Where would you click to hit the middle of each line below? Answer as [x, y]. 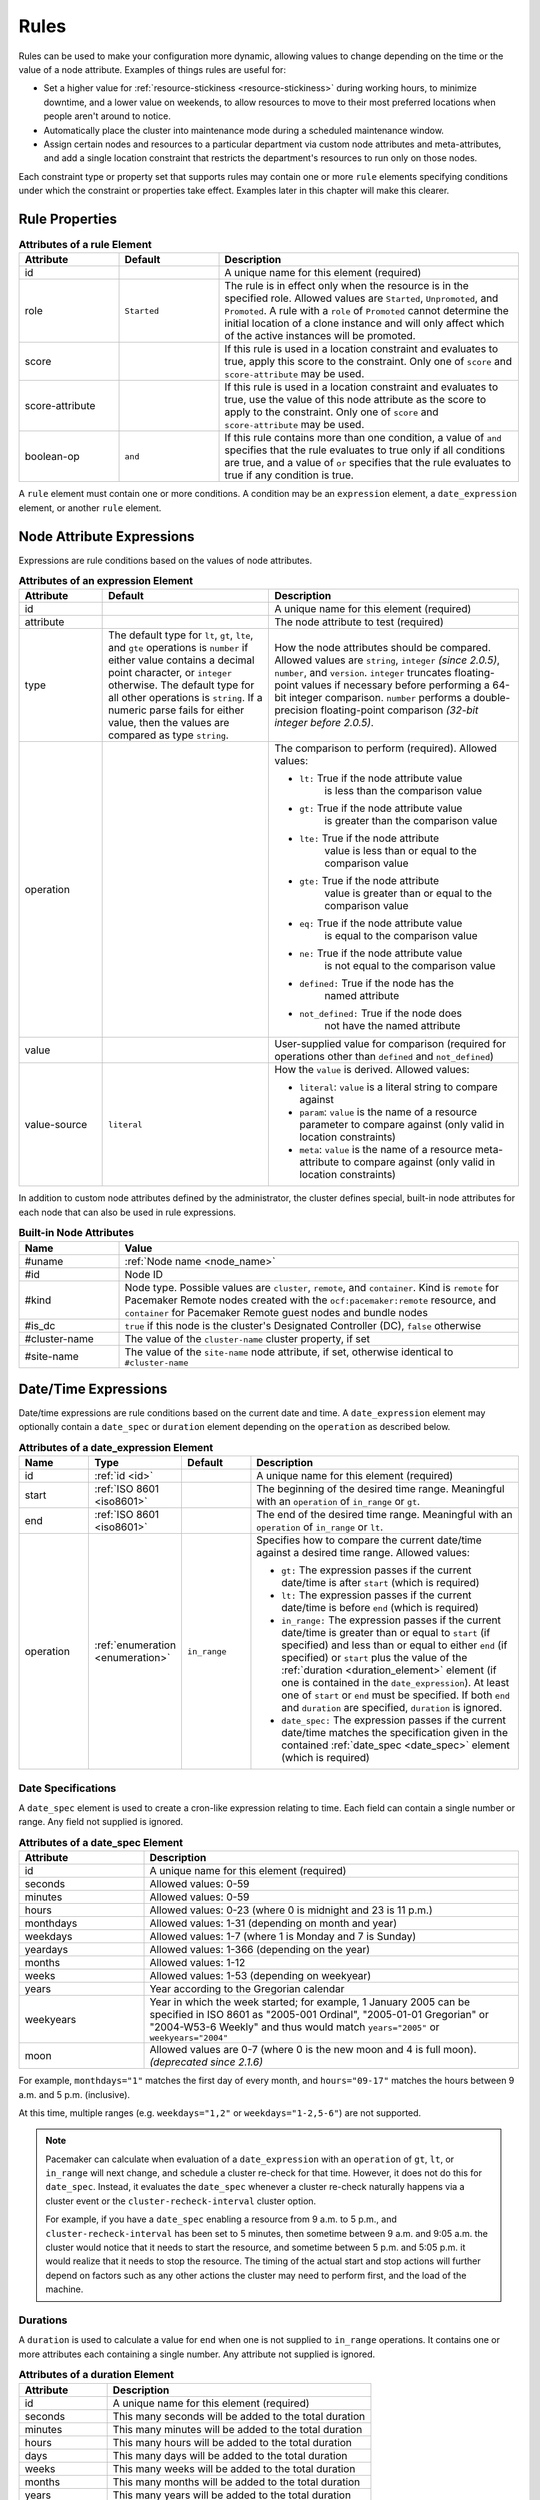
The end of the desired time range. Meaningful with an [384, 1515]
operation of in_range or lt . [320, 1527]
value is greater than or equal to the [408, 893]
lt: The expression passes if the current [376, 1595]
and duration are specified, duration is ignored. [392, 1708]
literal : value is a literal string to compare [399, 1087]
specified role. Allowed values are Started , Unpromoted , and [361, 298]
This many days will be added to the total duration [230, 2455]
